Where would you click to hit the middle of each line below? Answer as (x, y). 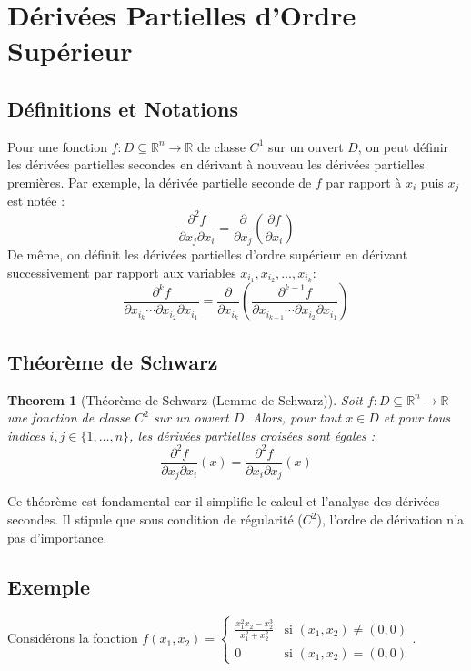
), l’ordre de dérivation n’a (391, 519)
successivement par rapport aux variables (122, 272)
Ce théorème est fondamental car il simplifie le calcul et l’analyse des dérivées (224, 501)
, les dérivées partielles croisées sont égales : (252, 435)
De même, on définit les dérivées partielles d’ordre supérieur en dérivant (208, 254)
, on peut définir (403, 146)
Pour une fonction (57, 146)
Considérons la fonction (73, 638)
